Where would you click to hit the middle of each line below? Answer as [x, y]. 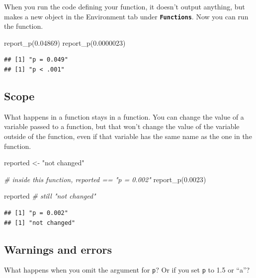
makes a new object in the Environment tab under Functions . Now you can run [126, 16]
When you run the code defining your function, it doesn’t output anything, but [125, 6]
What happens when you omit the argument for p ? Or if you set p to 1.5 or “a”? [127, 270]
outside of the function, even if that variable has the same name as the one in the [128, 136]
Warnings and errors [58, 249]
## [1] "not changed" [40, 223]
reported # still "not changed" [50, 196]
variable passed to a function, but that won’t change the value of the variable [122, 126]
